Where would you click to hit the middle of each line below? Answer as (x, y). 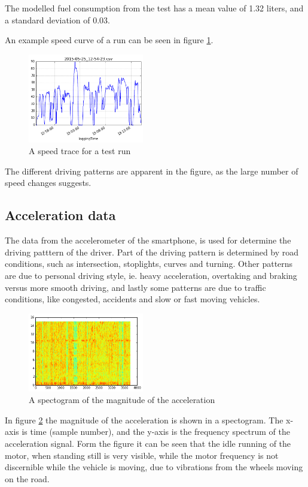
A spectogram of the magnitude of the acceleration (122, 400)
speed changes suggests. (48, 183)
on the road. (27, 478)
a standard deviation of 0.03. (57, 19)
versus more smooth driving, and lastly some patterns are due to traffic (135, 287)
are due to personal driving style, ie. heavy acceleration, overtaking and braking (151, 275)
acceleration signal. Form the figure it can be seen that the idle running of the (148, 443)
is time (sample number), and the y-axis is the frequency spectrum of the (156, 432)
